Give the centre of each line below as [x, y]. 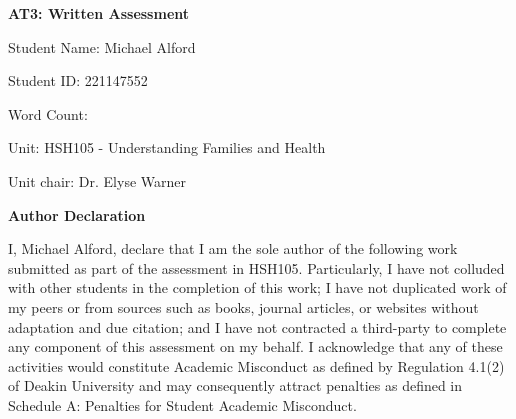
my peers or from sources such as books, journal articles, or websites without [243, 306]
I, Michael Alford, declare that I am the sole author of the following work [233, 248]
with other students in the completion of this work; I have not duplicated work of [257, 287]
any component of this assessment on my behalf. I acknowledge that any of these [255, 346]
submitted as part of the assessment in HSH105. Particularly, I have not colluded [256, 267]
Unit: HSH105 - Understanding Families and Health [167, 147]
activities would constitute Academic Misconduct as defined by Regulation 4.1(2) [256, 365]
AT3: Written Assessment [99, 13]
